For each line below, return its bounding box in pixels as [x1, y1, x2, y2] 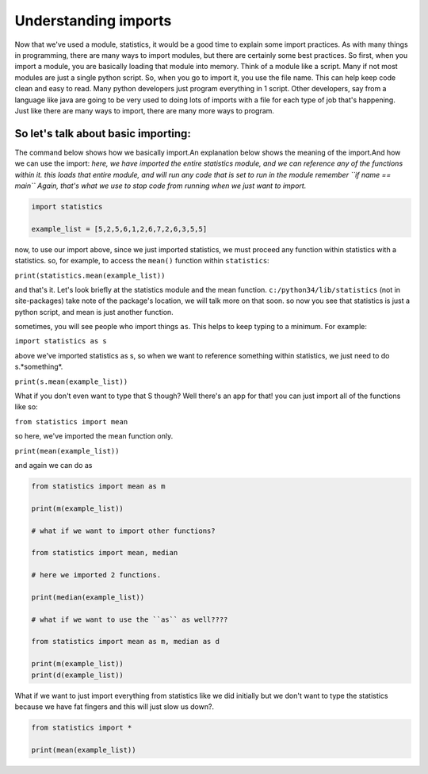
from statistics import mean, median [31, 548, 178, 558]
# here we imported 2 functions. [31, 571, 162, 580]
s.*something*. [14, 362, 63, 372]
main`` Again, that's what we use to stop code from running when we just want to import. [14, 181, 307, 190]
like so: [14, 402, 39, 412]
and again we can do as [14, 460, 93, 469]
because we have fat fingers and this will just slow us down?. [14, 702, 214, 711]
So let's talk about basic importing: [14, 127, 192, 140]
